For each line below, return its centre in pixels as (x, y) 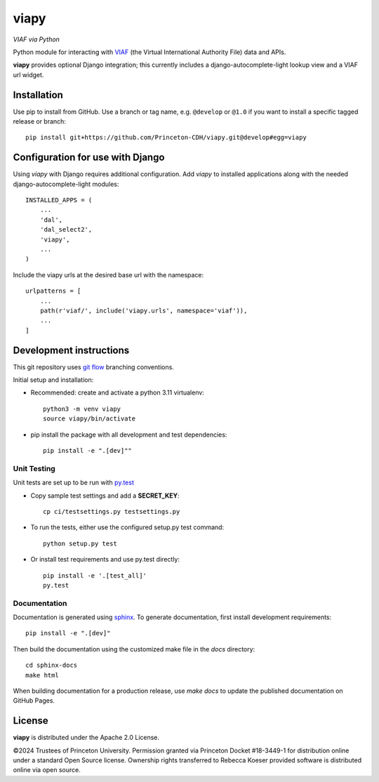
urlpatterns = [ (53, 291)
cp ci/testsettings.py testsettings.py (112, 511)
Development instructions (71, 350)
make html (42, 675)
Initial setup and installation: (53, 380)
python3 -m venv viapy (82, 409)
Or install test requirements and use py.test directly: (105, 559)
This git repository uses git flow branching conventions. (94, 367)
